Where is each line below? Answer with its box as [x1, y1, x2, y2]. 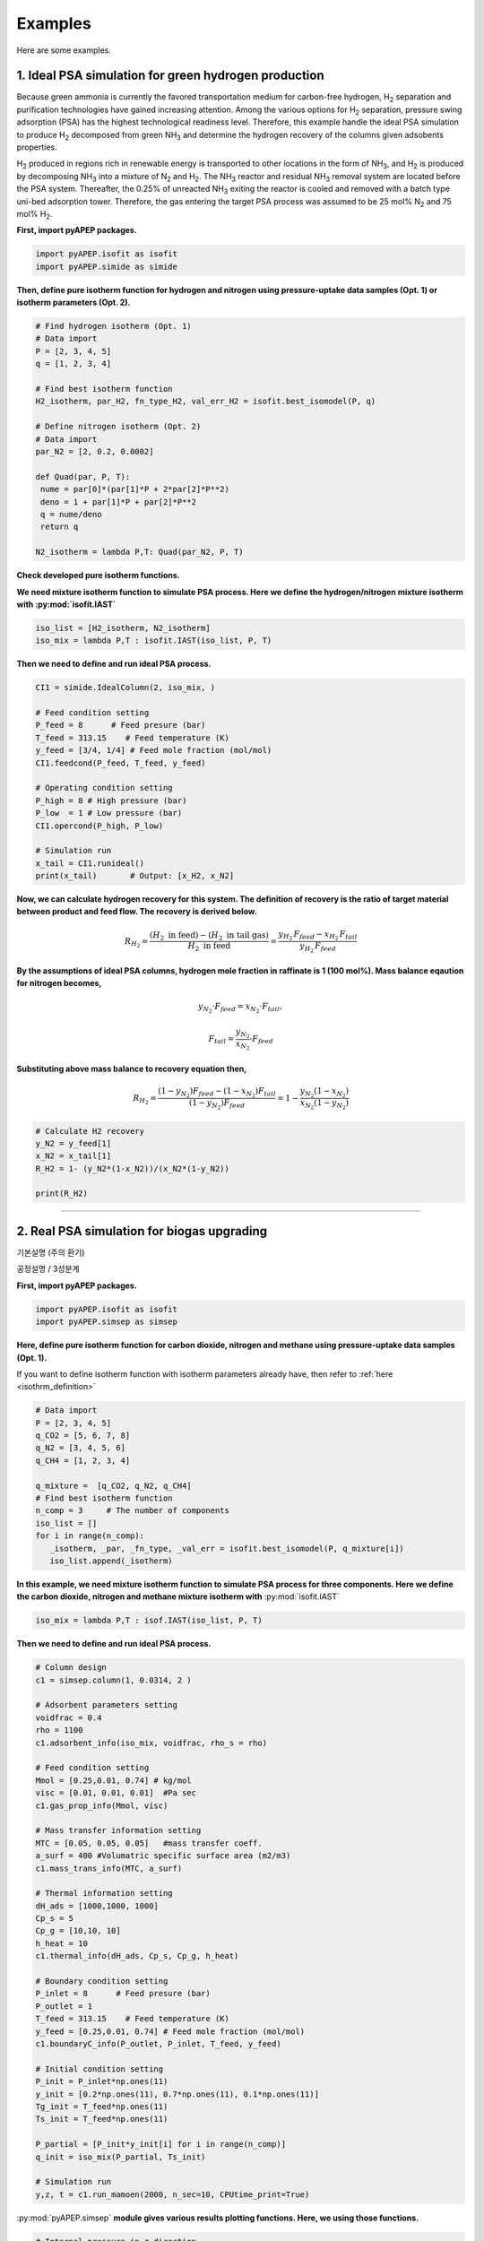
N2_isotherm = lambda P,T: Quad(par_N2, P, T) [35, 547, 244, 558]
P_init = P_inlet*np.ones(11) [35, 2076, 169, 2087]
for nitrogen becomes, [16, 978, 102, 989]
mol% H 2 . [16, 208, 53, 221]
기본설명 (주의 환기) [16, 1247, 85, 1258]
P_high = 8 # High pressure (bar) [35, 795, 187, 806]
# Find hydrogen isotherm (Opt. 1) [35, 321, 192, 332]
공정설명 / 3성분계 [16, 1264, 80, 1275]
